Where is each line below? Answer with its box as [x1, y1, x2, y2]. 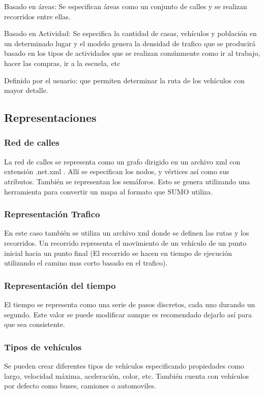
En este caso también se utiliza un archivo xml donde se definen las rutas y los [4, 227, 249, 238]
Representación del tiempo [4, 279, 116, 291]
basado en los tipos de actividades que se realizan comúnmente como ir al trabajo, [4, 48, 260, 58]
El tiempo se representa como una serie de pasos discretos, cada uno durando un [4, 299, 255, 309]
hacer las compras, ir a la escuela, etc [4, 57, 121, 68]
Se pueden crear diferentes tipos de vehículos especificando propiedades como [4, 360, 244, 371]
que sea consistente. [4, 319, 65, 330]
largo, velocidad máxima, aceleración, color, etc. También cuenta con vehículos [4, 370, 249, 381]
